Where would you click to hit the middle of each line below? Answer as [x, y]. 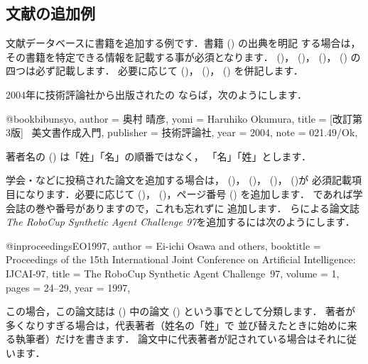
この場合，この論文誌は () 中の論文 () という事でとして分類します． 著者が [181, 311]
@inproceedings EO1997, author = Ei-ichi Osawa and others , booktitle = [163, 245]
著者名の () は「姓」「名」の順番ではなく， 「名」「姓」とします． [158, 156]
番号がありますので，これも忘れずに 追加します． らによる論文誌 [207, 208]
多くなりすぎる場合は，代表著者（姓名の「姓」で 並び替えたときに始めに [177, 325]
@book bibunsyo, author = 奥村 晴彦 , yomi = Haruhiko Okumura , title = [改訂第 [184, 118]
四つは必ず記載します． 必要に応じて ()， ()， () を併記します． [155, 71]
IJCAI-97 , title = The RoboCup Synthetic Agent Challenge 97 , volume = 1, [173, 273]
